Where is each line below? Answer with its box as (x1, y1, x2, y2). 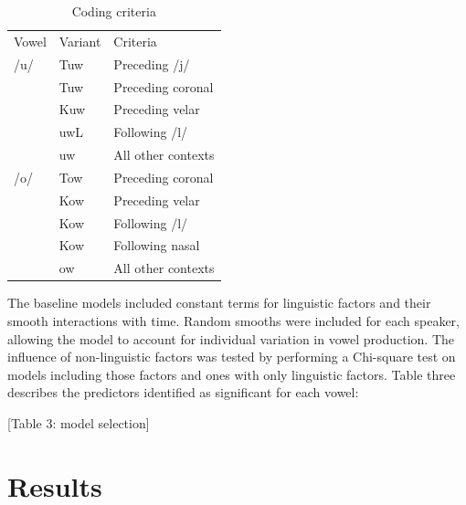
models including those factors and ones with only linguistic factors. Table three (7, 364, 456, 384)
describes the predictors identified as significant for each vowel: (7, 383, 359, 402)
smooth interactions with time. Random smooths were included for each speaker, (7, 310, 460, 330)
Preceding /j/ (113, 54, 190, 73)
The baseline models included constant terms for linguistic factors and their (7, 293, 431, 312)
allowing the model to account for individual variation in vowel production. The (7, 329, 455, 348)
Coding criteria (71, 2, 156, 20)
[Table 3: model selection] (7, 413, 150, 432)
